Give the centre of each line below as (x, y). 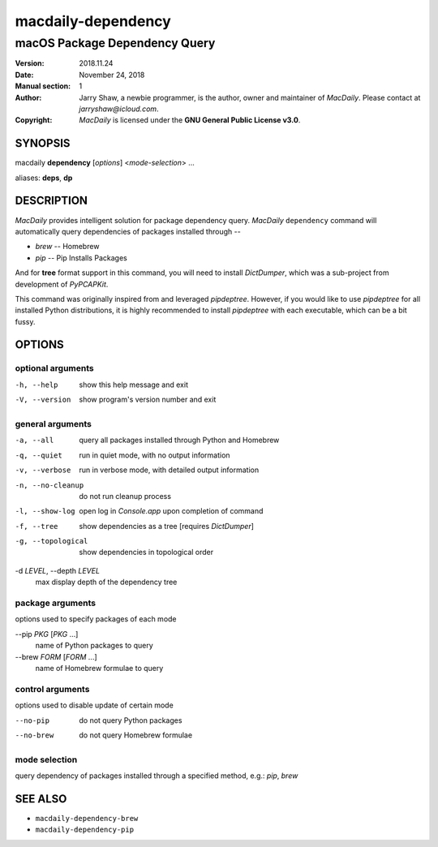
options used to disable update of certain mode (94, 705)
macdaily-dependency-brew (87, 818)
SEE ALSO (41, 799)
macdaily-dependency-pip (84, 830)
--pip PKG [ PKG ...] (47, 634)
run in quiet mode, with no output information (155, 455)
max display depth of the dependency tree (106, 582)
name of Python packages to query (94, 646)
